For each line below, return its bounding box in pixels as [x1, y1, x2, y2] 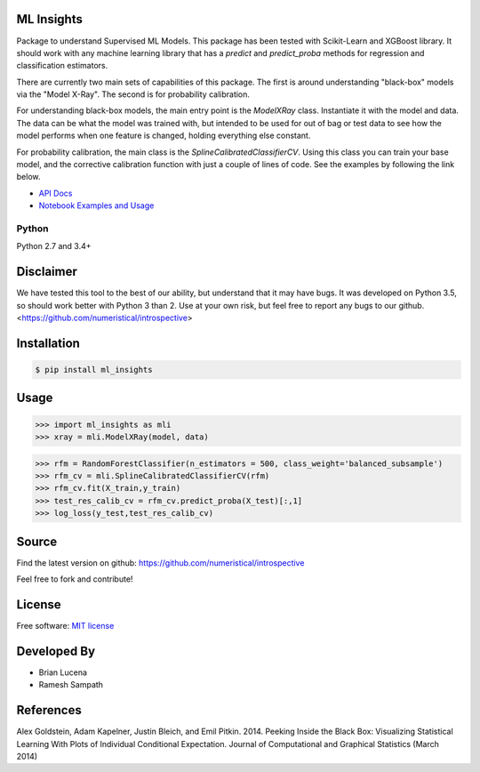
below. [16, 172, 41, 182]
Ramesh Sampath [38, 680, 104, 690]
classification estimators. [16, 60, 108, 71]
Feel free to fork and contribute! [16, 574, 133, 584]
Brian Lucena [38, 667, 88, 678]
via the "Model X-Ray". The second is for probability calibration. [16, 89, 251, 100]
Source [16, 534, 58, 549]
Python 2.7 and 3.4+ [16, 241, 92, 252]
